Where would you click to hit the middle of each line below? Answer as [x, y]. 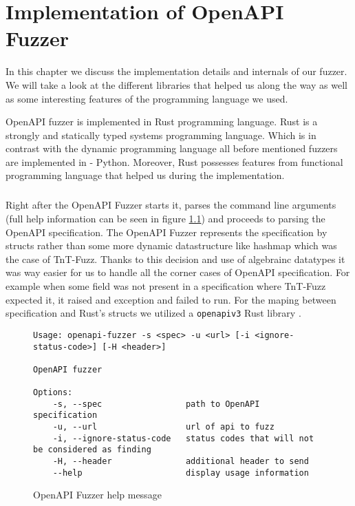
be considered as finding [92, 450]
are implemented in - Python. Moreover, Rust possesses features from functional [174, 161]
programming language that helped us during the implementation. [145, 175]
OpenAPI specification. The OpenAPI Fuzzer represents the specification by [166, 232]
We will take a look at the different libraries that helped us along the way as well [176, 84]
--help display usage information [181, 473]
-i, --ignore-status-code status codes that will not [183, 438]
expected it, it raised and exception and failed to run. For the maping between [171, 299]
